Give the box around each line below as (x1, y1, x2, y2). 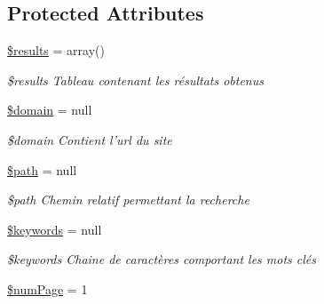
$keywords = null (7, 220, 102, 238)
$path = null (7, 160, 77, 179)
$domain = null (7, 100, 92, 119)
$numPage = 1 (7, 279, 88, 298)
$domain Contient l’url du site (7, 130, 172, 148)
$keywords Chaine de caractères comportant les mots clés (7, 250, 317, 268)
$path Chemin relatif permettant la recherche (7, 190, 249, 209)
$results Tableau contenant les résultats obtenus (7, 70, 264, 89)
